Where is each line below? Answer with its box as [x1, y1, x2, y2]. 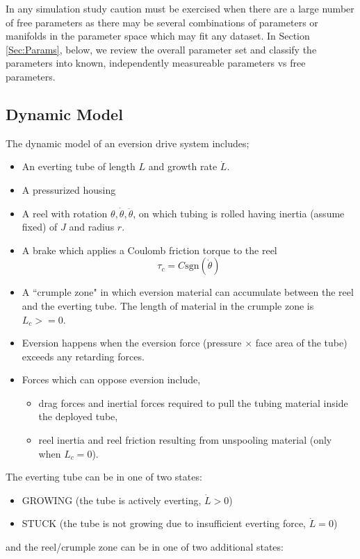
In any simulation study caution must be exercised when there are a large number [6, 1, 354, 15]
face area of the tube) [255, 335, 347, 350]
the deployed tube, [38, 409, 118, 424]
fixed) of [22, 219, 58, 234]
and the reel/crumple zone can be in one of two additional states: [6, 540, 284, 554]
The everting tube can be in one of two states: [6, 469, 202, 484]
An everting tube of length [22, 159, 136, 174]
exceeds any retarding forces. [22, 349, 145, 363]
